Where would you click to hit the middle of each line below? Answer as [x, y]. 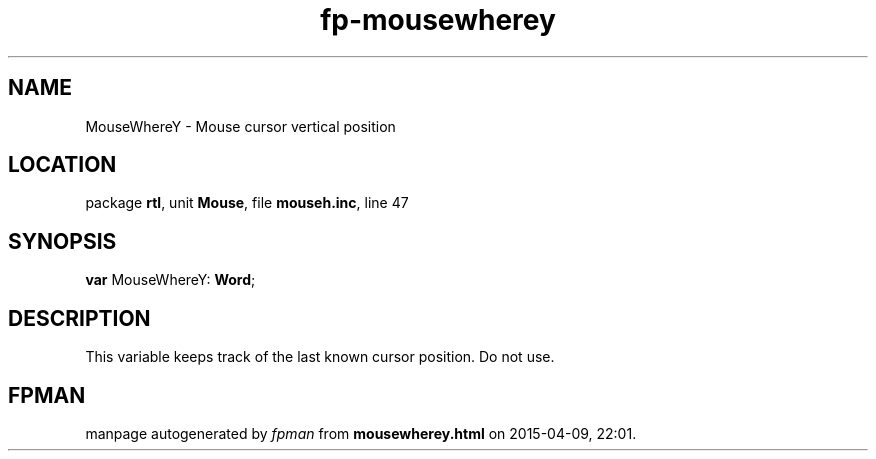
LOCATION [62, 165]
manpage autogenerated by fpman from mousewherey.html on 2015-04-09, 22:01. [361, 433]
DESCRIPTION [79, 318]
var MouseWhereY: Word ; [170, 280]
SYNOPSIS [62, 241]
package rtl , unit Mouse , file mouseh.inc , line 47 [247, 203]
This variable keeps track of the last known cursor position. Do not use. [320, 357]
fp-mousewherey [438, 20]
